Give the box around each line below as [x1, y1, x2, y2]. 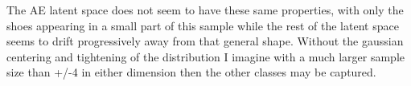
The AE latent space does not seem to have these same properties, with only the [6, 2, 404, 18]
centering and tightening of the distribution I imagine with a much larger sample [6, 48, 405, 64]
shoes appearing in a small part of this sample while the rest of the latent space [6, 17, 399, 33]
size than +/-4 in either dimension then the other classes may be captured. [6, 64, 376, 80]
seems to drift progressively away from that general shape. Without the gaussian [6, 33, 404, 49]
